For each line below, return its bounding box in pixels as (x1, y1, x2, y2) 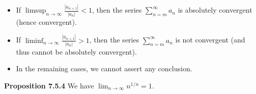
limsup (25, 7, 46, 15)
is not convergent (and (175, 34, 245, 45)
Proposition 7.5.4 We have (4, 80, 94, 91)
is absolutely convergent (178, 5, 252, 15)
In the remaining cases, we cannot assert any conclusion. (16, 63, 192, 74)
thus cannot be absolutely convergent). (16, 46, 137, 57)
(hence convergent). (16, 16, 77, 27)
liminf (25, 37, 44, 44)
